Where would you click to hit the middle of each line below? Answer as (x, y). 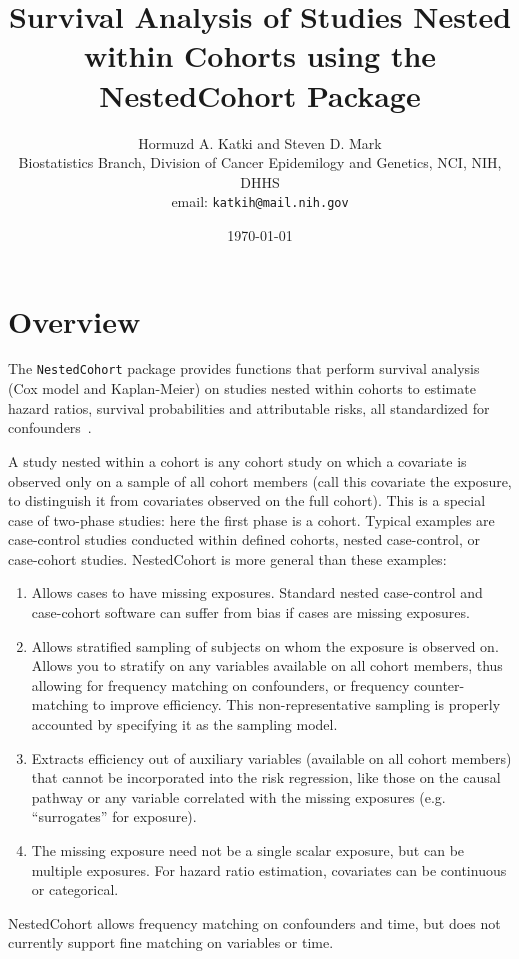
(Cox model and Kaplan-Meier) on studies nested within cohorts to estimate (242, 388)
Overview (74, 320)
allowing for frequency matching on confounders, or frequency (220, 684)
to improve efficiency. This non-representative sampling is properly (296, 704)
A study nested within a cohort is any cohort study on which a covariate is (237, 460)
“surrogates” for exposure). (114, 816)
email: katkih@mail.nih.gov (260, 201)
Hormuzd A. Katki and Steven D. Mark (260, 142)
